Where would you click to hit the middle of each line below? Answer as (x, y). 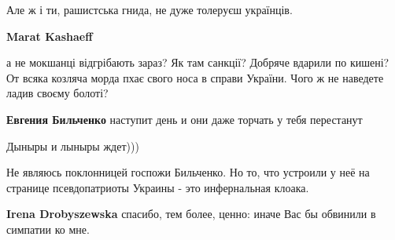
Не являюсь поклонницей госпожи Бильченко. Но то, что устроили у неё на (188, 172)
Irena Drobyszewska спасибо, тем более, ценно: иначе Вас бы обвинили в (191, 214)
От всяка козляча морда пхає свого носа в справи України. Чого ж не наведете (195, 77)
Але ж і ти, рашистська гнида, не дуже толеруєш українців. (150, 9)
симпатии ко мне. (48, 229)
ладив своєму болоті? (57, 93)
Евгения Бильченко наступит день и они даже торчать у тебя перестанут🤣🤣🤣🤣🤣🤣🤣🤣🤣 (198, 119)
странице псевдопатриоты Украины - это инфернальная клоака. (158, 187)
